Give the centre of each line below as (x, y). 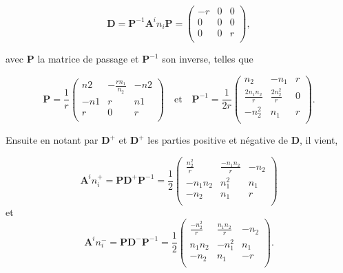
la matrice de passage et (88, 59)
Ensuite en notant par (52, 140)
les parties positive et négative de (218, 140)
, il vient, (319, 140)
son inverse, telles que (208, 59)
